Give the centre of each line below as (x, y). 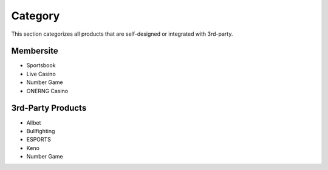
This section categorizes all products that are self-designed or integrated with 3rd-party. (122, 34)
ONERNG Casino (47, 91)
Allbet (34, 123)
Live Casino (41, 74)
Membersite (35, 51)
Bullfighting (41, 131)
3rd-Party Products (49, 108)
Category (36, 16)
